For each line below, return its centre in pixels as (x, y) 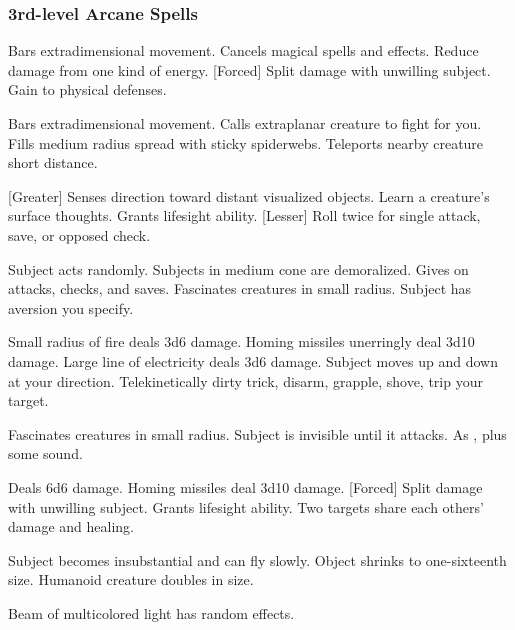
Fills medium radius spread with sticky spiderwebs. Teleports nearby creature (246, 142)
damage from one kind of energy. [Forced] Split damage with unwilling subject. (249, 69)
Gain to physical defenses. (87, 89)
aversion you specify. (71, 307)
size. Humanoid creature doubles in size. (131, 579)
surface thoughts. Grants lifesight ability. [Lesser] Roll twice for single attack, (244, 215)
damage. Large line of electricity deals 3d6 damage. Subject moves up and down (253, 360)
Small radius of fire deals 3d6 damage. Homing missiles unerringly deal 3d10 (241, 341)
